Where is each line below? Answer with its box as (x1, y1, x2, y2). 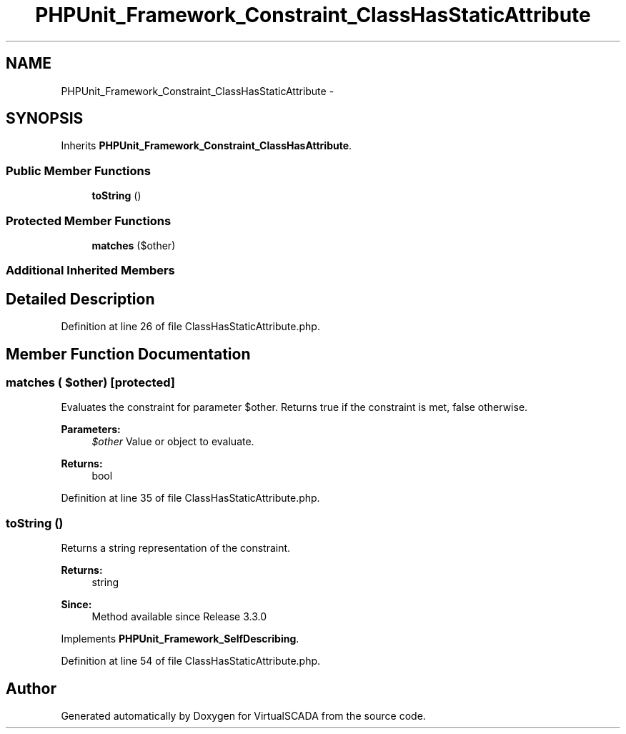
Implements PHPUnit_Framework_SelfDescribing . (61, 633, 299, 645)
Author (6, 679, 56, 698)
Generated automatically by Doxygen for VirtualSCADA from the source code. (61, 709, 426, 722)
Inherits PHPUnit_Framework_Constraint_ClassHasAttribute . (61, 139, 352, 152)
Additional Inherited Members (6, 263, 175, 278)
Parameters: (61, 423, 121, 436)
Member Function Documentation (6, 344, 251, 363)
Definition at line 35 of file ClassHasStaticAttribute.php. (61, 492, 320, 505)
